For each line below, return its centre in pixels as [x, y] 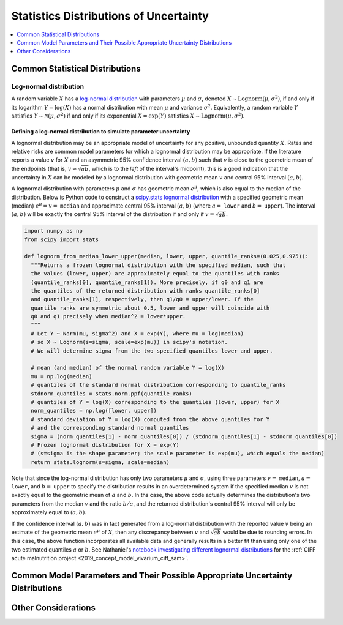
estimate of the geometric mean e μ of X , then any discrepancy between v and [110, 532]
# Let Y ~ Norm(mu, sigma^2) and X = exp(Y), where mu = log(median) [138, 333]
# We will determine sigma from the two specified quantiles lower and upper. [152, 351]
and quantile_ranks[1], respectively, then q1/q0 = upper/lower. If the [142, 299]
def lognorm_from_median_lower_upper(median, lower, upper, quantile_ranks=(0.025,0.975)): [166, 256]
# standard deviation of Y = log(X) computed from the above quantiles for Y [150, 419]
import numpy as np [53, 231]
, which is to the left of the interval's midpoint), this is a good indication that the [188, 168]
